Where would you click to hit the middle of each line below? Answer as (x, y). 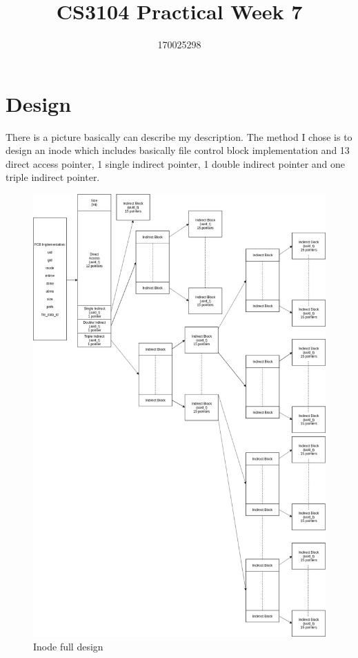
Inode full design (68, 646)
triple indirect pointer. (53, 177)
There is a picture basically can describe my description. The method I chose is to (179, 136)
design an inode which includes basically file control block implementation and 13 (178, 150)
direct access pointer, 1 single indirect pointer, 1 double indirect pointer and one (176, 163)
